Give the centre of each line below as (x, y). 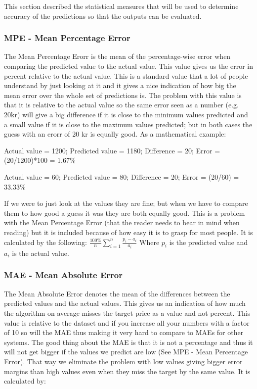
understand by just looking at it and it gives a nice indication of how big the (120, 85)
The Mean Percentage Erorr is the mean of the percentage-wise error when (117, 56)
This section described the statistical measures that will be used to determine (121, 6)
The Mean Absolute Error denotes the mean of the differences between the (117, 293)
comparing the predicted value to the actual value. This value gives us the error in (129, 66)
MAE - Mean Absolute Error (64, 275)
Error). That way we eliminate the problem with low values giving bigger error (123, 361)
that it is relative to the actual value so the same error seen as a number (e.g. (121, 105)
